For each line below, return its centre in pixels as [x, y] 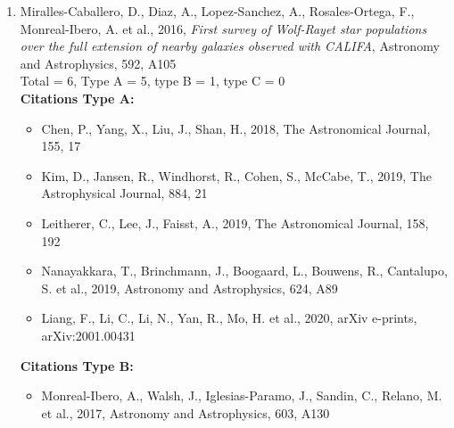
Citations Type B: [77, 365]
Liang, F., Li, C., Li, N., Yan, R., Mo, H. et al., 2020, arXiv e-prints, [229, 318]
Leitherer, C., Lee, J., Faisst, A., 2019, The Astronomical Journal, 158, [235, 222]
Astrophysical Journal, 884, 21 [124, 193]
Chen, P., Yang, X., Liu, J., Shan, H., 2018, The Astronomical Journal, [236, 128]
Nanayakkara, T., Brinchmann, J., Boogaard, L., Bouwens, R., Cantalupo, [244, 271]
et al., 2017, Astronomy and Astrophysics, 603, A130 [186, 412]
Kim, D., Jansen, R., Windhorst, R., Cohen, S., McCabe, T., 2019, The [236, 175]
